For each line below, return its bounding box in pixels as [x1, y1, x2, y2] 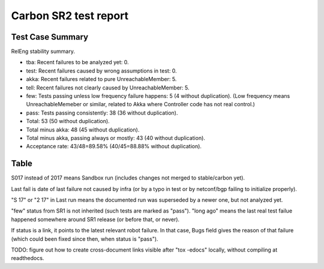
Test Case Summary [11, 32, 89, 42]
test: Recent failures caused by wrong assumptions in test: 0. [26, 67, 177, 74]
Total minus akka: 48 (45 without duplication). [26, 126, 140, 133]
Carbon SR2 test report [11, 9, 129, 22]
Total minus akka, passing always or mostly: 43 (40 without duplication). [26, 134, 205, 141]
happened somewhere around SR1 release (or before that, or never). [11, 216, 180, 223]
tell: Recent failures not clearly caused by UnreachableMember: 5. [26, 84, 190, 91]
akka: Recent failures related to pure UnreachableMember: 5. [26, 76, 177, 83]
